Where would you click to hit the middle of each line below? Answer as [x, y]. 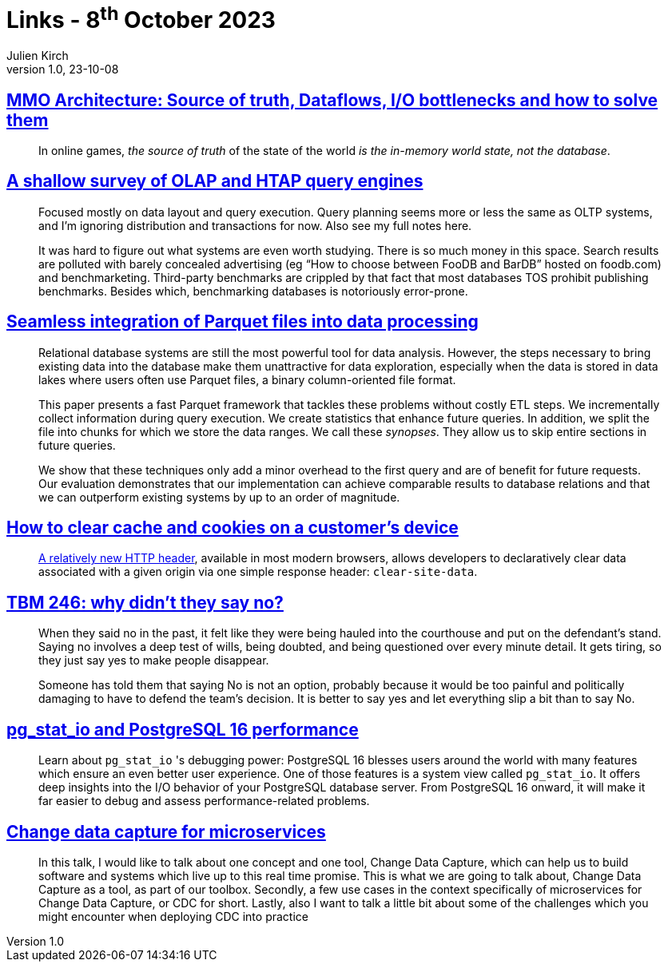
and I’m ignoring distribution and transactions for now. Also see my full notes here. [255, 225]
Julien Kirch [38, 56]
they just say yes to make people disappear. [154, 661]
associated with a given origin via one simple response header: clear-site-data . [258, 572]
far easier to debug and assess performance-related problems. [204, 801]
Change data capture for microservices [166, 831]
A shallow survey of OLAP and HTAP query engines [215, 181]
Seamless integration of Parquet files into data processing [243, 322]
